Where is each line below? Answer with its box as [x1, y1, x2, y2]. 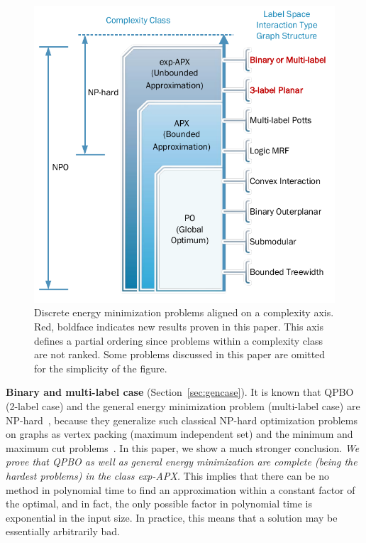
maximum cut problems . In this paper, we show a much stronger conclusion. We [6, 440, 360, 455]
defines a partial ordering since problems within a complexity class [34, 333, 323, 348]
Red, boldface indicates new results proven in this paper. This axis [34, 319, 323, 334]
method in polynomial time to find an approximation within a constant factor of [6, 482, 355, 497]
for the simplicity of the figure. [34, 360, 167, 375]
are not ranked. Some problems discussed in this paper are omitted [34, 347, 326, 362]
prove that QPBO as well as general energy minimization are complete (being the [6, 454, 357, 469]
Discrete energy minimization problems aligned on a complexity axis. [34, 305, 334, 320]
